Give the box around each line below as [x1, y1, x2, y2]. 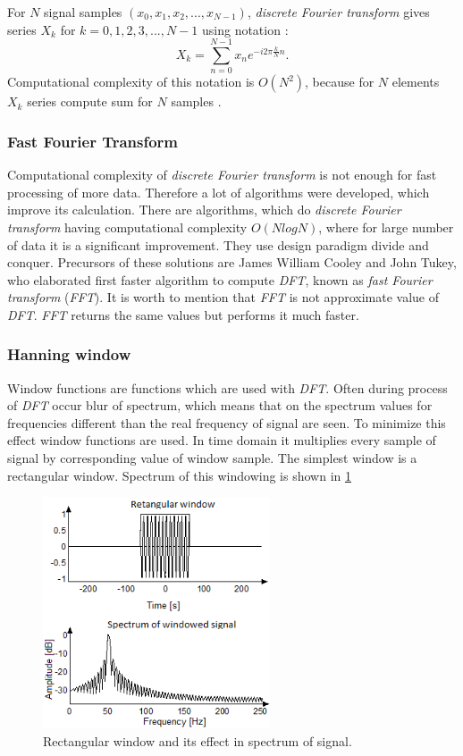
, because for [305, 72, 375, 91]
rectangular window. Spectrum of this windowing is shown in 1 [7, 466, 351, 484]
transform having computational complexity [7, 217, 248, 236]
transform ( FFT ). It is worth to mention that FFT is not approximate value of [7, 288, 439, 307]
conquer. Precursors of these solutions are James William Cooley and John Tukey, [7, 253, 457, 272]
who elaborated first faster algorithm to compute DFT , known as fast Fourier [7, 270, 433, 289]
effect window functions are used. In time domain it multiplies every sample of [7, 431, 436, 449]
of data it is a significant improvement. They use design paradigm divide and [7, 235, 429, 254]
